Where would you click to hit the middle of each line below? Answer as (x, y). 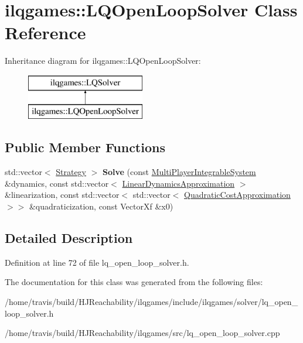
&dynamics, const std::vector (57, 183)
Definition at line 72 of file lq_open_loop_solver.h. (97, 262)
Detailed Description (69, 238)
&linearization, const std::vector (62, 195)
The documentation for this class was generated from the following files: (134, 282)
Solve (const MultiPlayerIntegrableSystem (179, 172)
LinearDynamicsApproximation (178, 183)
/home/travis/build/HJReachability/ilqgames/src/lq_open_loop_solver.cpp (142, 333)
